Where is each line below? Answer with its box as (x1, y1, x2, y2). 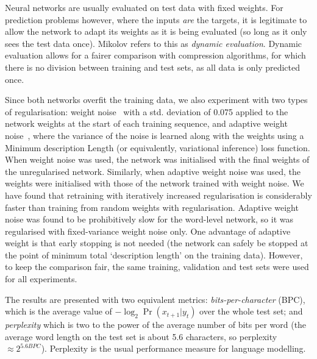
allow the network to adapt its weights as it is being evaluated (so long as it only (5, 25, 307, 38)
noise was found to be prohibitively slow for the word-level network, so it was (5, 213, 294, 226)
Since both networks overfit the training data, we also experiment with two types (5, 93, 308, 106)
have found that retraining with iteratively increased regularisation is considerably (5, 188, 312, 201)
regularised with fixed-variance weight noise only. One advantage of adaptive (5, 224, 291, 237)
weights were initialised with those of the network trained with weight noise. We (5, 177, 304, 190)
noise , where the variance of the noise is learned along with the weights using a (5, 129, 304, 141)
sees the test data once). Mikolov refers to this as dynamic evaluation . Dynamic (5, 37, 302, 49)
